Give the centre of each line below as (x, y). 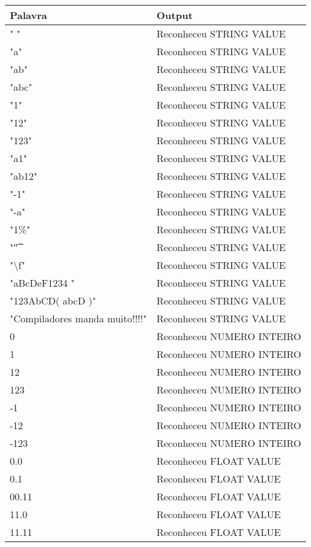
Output (175, 15)
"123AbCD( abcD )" (53, 301)
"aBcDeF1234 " (42, 283)
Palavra (29, 15)
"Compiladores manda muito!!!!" (79, 318)
